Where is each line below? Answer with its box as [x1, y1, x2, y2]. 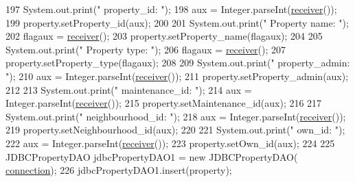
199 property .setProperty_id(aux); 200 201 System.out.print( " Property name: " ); [5, 15, 349, 29]
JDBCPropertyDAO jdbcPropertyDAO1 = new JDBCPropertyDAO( [5, 149, 298, 164]
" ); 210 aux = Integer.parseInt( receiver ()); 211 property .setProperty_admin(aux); [5, 68, 349, 83]
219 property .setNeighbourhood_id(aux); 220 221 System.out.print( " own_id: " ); [5, 122, 345, 137]
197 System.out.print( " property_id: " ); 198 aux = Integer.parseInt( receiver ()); [5, 2, 337, 16]
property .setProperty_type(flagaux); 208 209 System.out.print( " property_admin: [5, 55, 350, 70]
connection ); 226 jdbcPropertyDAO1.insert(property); [5, 163, 232, 177]
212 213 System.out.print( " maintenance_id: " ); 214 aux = [5, 82, 252, 96]
